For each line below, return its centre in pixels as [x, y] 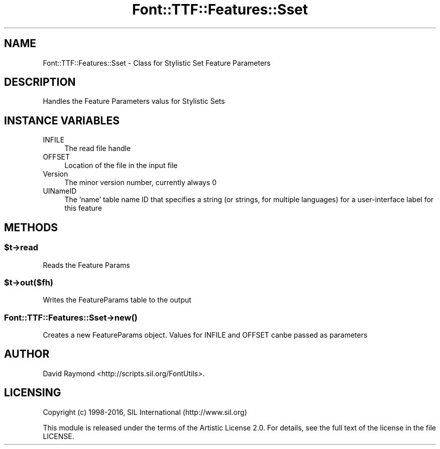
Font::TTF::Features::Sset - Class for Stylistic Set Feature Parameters [157, 63]
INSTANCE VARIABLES [62, 120]
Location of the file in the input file [121, 166]
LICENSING [33, 393]
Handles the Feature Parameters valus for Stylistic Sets [134, 101]
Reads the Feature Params [86, 265]
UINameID [60, 191]
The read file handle [98, 148]
